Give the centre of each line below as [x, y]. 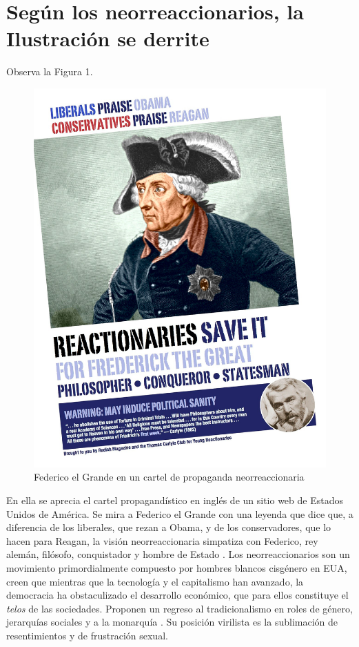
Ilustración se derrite [108, 38]
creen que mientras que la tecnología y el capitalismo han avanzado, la [155, 581]
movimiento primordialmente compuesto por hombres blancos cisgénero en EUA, [177, 567]
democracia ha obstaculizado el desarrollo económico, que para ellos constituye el [177, 595]
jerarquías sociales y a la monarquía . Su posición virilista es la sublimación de [172, 622]
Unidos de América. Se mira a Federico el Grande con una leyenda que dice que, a [180, 513]
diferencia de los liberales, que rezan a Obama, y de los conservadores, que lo [169, 527]
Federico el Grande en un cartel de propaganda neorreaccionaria [169, 477]
